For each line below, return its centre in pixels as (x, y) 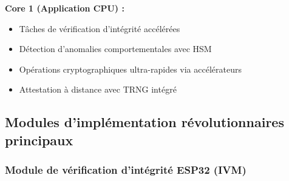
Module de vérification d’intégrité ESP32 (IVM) (126, 170)
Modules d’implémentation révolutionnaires (144, 122)
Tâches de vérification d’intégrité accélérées (100, 28)
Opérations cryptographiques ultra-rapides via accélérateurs (130, 69)
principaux (39, 140)
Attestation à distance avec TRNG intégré (98, 89)
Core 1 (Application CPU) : (65, 8)
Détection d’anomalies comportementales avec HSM (115, 49)
